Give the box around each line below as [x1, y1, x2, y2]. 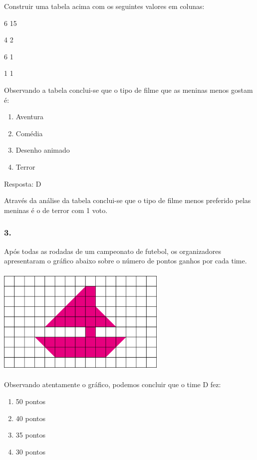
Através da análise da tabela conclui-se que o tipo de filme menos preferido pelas [4, 195, 251, 206]
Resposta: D [4, 178, 41, 189]
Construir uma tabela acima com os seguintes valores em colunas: [4, 1, 205, 11]
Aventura [15, 111, 44, 122]
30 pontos [15, 446, 45, 457]
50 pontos [15, 396, 45, 406]
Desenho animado [15, 145, 70, 155]
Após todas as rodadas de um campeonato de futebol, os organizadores [4, 245, 221, 256]
